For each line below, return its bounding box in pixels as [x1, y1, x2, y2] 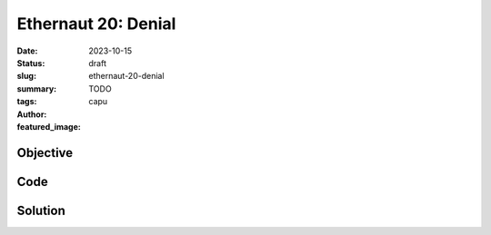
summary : [16, 83, 57, 94]
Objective [16, 145, 74, 161]
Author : [16, 109, 47, 120]
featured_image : [16, 121, 81, 132]
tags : [16, 96, 37, 107]
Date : [16, 45, 38, 56]
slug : [16, 71, 36, 82]
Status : [16, 57, 45, 68]
